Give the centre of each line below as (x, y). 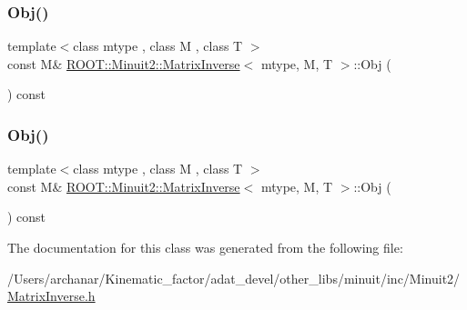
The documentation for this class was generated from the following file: (205, 247)
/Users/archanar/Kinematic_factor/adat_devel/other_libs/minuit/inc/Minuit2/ (234, 278)
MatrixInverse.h (51, 296)
